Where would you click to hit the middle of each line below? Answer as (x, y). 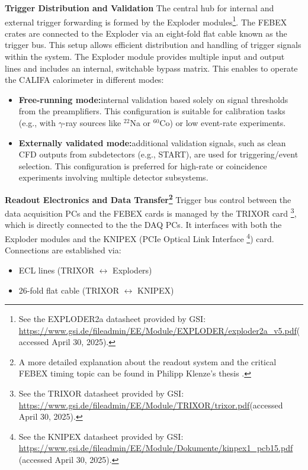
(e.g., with (37, 123)
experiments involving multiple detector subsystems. (113, 177)
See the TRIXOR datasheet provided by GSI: (101, 393)
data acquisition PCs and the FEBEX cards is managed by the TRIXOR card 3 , (151, 212)
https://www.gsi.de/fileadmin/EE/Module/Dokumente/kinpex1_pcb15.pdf (156, 448)
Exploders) (132, 270)
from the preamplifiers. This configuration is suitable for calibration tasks (152, 111)
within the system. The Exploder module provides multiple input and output (145, 57)
